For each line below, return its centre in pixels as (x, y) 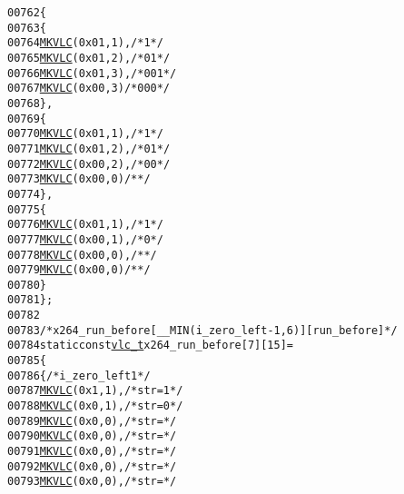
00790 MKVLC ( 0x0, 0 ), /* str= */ (92, 436)
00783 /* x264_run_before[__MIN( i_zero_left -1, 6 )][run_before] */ (202, 330)
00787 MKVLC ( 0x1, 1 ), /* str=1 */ (95, 391)
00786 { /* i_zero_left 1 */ (79, 375)
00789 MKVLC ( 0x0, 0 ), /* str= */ (92, 421)
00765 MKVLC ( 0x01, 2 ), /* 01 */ (89, 58)
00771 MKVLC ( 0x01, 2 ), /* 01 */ (89, 148)
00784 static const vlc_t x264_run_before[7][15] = (151, 346)
